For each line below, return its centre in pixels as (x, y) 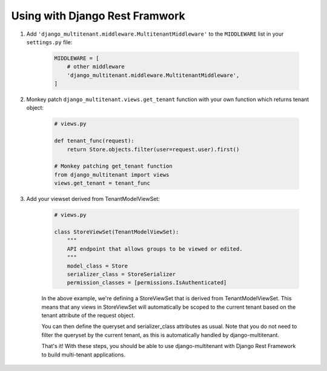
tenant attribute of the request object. (88, 315)
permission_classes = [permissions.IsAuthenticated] (147, 283)
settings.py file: (49, 42)
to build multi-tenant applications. (83, 355)
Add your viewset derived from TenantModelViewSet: (93, 199)
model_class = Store (97, 266)
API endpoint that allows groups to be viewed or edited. (155, 249)
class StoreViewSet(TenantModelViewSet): (117, 232)
